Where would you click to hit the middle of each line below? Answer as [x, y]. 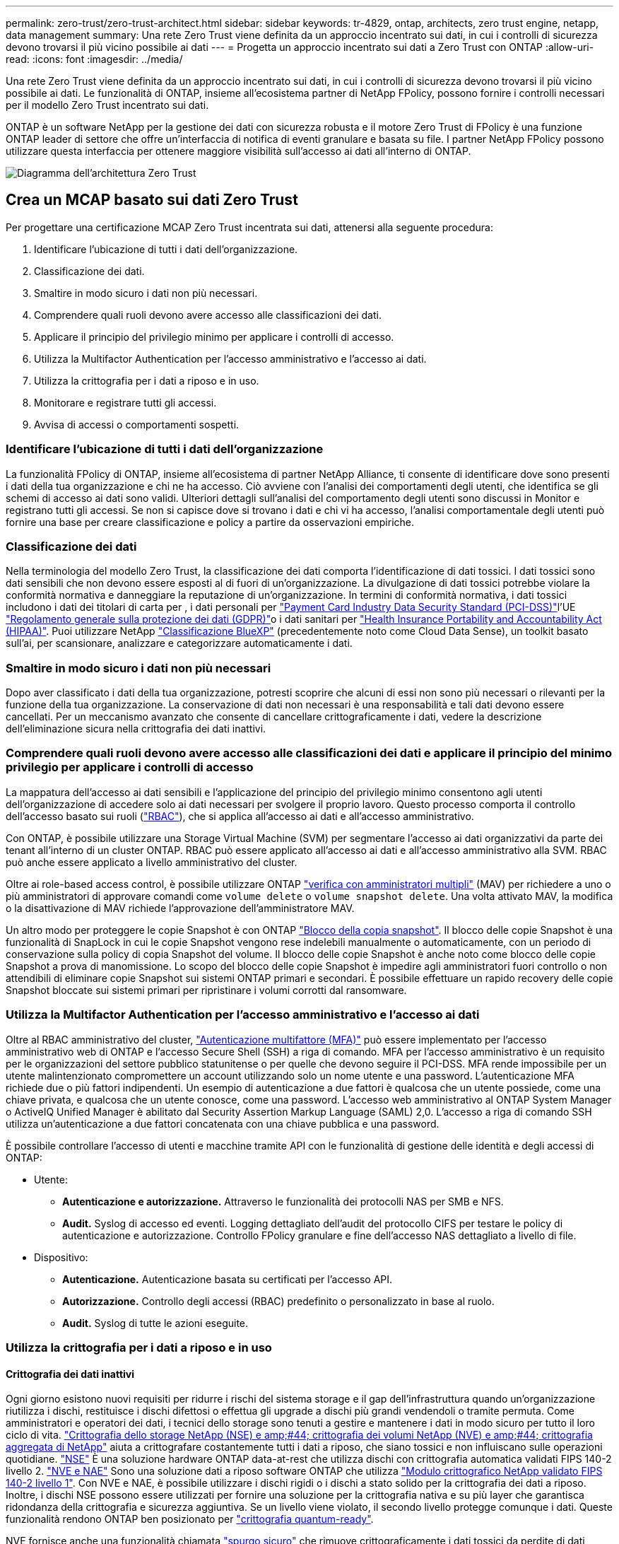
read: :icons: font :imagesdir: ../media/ [94, 59]
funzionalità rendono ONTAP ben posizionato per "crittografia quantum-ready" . [190, 1519]
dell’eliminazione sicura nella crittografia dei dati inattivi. [136, 729]
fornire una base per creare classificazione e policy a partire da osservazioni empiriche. [210, 522]
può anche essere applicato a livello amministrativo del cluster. [152, 862]
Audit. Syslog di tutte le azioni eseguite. [155, 1323]
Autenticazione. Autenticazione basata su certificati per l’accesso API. [228, 1279]
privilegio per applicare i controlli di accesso [130, 767]
